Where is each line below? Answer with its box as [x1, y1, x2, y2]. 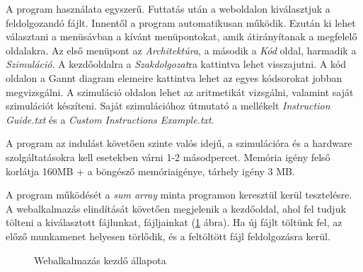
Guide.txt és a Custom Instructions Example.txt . [6, 112, 214, 126]
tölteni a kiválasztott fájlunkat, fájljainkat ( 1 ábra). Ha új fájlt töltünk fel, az [6, 215, 342, 230]
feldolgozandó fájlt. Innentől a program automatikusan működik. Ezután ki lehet [6, 15, 356, 30]
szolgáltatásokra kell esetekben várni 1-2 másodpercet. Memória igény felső [6, 149, 330, 164]
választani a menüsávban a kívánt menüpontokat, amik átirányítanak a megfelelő [6, 29, 357, 44]
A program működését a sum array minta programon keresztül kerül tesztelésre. [6, 187, 352, 202]
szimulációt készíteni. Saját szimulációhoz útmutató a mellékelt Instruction [6, 98, 330, 113]
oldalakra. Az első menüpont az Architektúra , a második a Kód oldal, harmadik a [6, 42, 357, 57]
